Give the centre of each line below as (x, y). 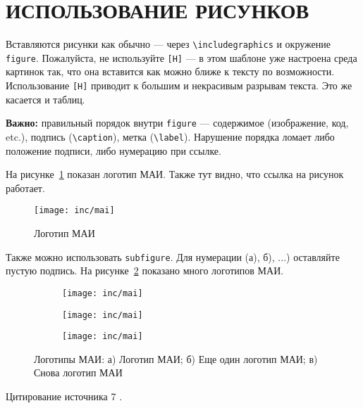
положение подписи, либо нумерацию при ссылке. (113, 150)
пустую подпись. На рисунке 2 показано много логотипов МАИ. (145, 270)
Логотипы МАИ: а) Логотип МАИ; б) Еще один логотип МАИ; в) (176, 358)
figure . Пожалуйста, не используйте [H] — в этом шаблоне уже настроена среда (181, 57)
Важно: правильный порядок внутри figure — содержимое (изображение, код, (177, 123)
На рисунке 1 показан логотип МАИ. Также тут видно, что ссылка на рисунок (175, 174)
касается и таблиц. (45, 99)
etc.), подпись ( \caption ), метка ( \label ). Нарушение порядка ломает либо (170, 136)
